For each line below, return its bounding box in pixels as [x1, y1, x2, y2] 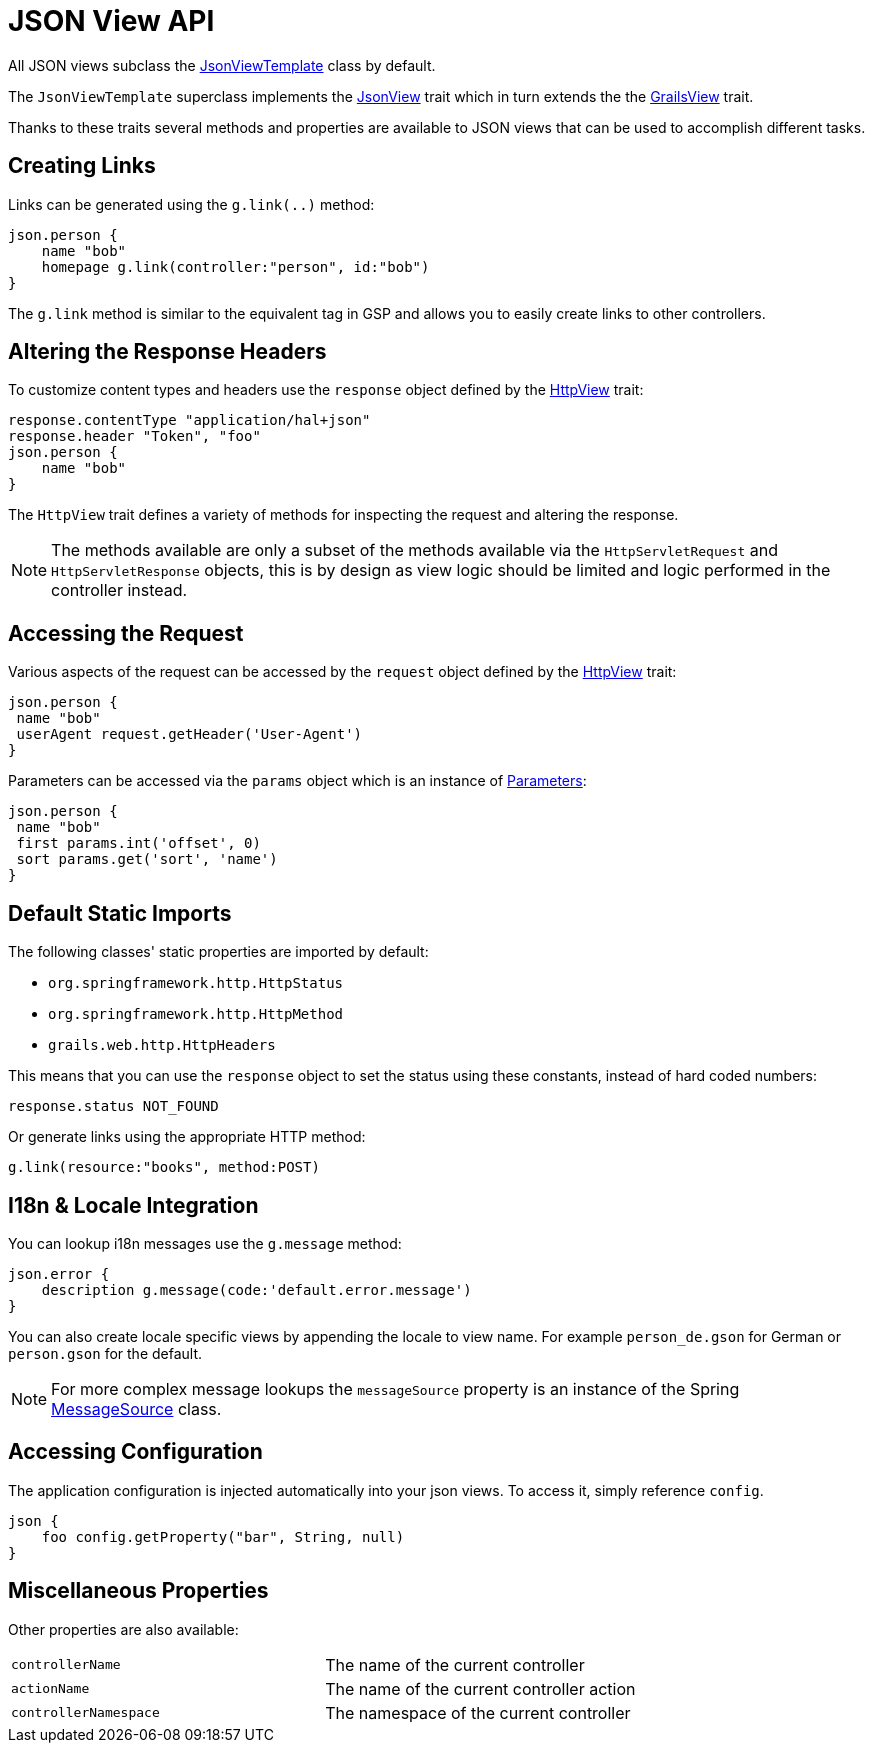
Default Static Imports [8, 900, 232, 926]
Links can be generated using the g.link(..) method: [8, 195, 375, 213]
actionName [11, 1681, 90, 1697]
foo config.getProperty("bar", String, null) [41, 1528, 405, 1545]
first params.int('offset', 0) [16, 835, 261, 852]
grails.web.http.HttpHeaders [48, 1037, 276, 1054]
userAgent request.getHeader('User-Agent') [16, 726, 363, 743]
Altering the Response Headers [8, 339, 327, 365]
